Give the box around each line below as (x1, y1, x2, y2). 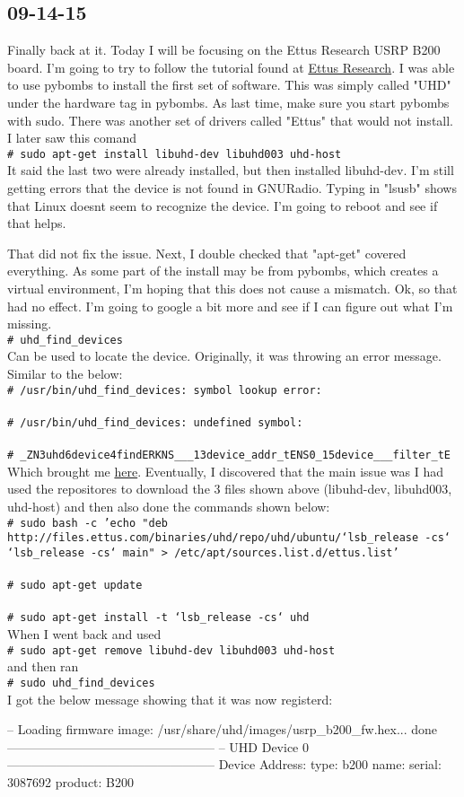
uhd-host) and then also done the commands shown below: (7, 496, 330, 515)
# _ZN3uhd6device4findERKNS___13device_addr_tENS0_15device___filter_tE (7, 449, 451, 462)
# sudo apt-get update (7, 579, 143, 592)
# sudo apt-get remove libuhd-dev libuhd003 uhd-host (7, 644, 336, 657)
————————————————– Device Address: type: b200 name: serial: (7, 755, 442, 774)
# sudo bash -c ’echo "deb (7, 516, 168, 530)
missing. (7, 314, 52, 333)
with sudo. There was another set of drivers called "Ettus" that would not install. (7, 110, 454, 129)
